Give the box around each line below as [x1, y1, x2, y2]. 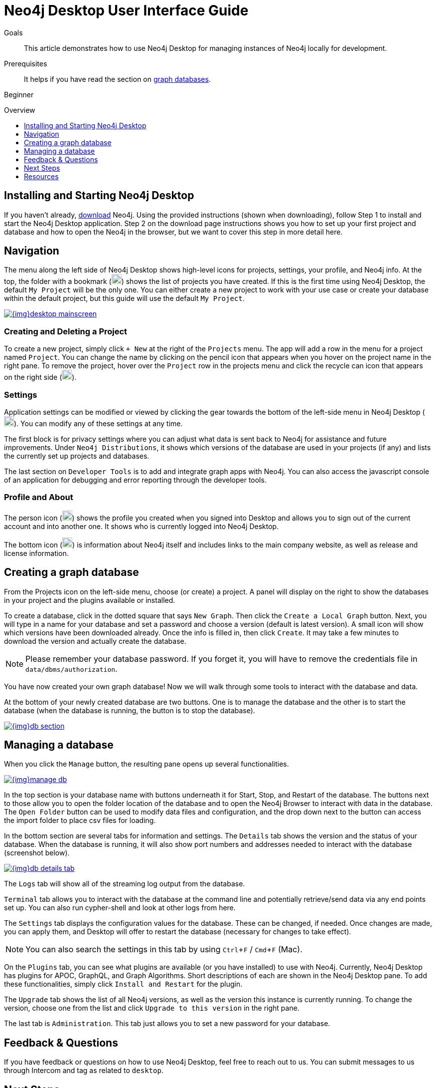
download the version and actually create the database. [4, 636, 186, 645]
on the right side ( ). [4, 373, 77, 382]
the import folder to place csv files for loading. [4, 816, 156, 825]
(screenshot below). [4, 848, 70, 857]
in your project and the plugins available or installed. [4, 595, 175, 604]
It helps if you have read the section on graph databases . [24, 74, 211, 83]
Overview [4, 105, 35, 114]
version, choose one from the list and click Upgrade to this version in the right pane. [4, 1004, 299, 1013]
